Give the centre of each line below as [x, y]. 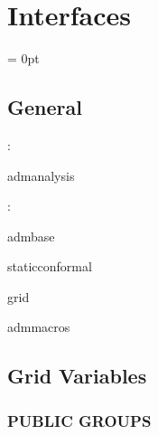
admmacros [39, 327]
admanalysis [41, 175]
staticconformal [50, 266]
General [45, 107]
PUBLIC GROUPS [79, 420]
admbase [31, 236]
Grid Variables [77, 376]
